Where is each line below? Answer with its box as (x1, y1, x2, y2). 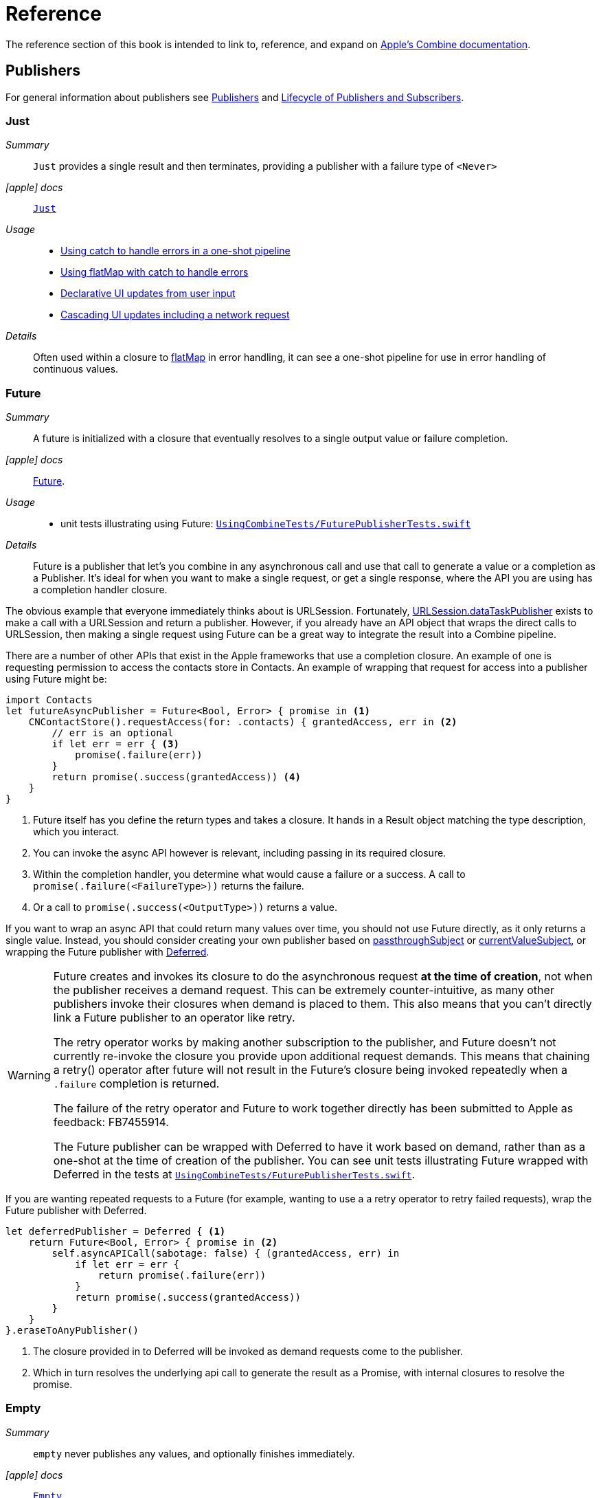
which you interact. (33, 826, 120, 838)
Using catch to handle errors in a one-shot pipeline (60, 245, 291, 257)
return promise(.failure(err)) (98, 1270, 267, 1281)
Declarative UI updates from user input (60, 287, 236, 300)
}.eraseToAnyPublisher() (5, 1325, 139, 1336)
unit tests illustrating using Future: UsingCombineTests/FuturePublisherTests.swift (60, 518, 471, 530)
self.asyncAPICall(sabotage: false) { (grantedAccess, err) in (52, 1248, 400, 1259)
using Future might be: (5, 673, 107, 685)
